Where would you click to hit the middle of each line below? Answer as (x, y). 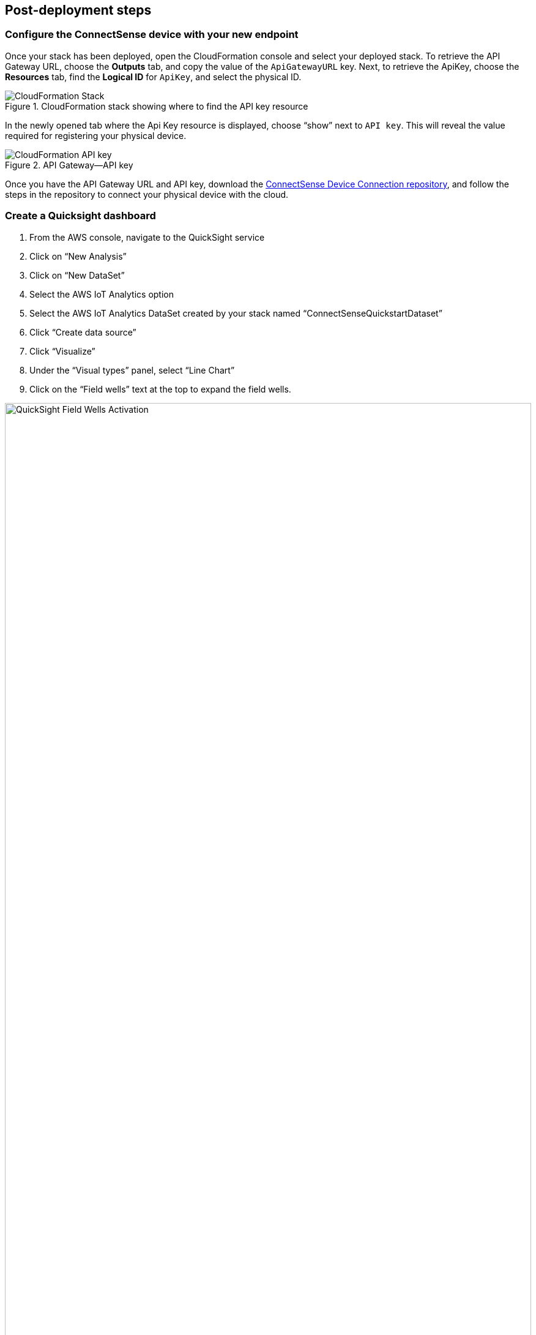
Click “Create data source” (83, 332)
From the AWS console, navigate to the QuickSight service (147, 237)
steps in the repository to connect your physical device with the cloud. (147, 194)
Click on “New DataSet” (77, 275)
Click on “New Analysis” (78, 256)
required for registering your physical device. (96, 135)
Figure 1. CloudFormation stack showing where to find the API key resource (157, 106)
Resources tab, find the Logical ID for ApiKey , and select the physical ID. (153, 77)
